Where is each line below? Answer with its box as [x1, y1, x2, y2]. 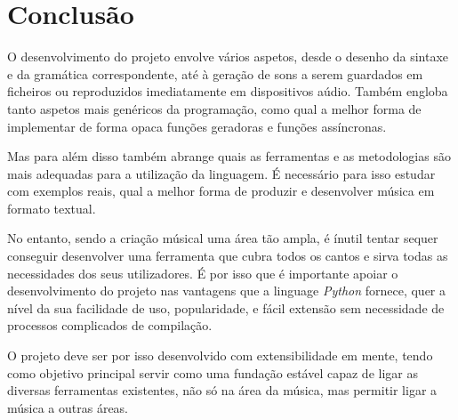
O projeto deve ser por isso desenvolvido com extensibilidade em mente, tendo [7, 346, 433, 365]
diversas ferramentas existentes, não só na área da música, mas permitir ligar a [7, 381, 438, 400]
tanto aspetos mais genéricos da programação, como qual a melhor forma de [7, 99, 422, 117]
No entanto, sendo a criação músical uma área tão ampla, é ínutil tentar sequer [7, 229, 438, 247]
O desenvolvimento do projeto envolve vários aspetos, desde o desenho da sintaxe [7, 47, 449, 66]
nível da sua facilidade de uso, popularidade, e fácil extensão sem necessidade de [7, 298, 445, 317]
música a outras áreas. [7, 398, 129, 416]
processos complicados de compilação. [7, 316, 213, 335]
